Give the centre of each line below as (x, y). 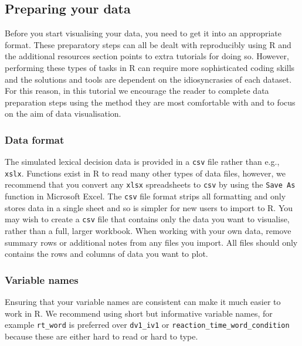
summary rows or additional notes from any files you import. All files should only (151, 242)
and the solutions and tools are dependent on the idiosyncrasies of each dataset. (148, 79)
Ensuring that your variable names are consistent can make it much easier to (143, 302)
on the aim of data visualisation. (63, 113)
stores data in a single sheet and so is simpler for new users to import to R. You (149, 207)
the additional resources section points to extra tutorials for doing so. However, (147, 56)
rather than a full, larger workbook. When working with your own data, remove (148, 231)
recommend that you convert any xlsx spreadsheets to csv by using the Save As (150, 184)
